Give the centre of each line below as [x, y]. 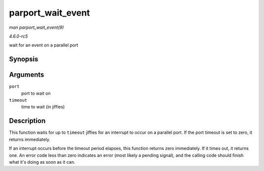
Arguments [27, 75]
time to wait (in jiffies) [43, 107]
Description [27, 121]
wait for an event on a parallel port [44, 45]
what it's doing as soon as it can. [42, 162]
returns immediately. [30, 139]
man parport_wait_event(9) [36, 27]
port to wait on [36, 93]
